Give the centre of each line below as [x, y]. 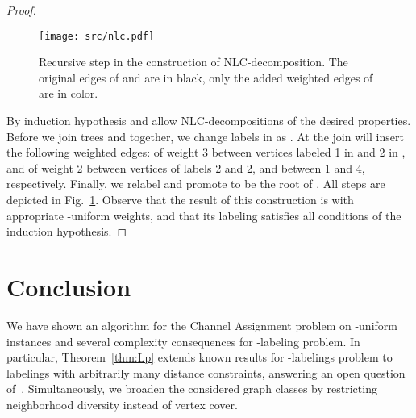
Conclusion [69, 286]
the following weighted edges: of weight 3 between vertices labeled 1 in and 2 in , [206, 152]
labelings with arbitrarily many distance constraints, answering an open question [206, 372]
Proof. [21, 10]
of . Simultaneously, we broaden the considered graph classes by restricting [192, 389]
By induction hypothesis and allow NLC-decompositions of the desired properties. [209, 121]
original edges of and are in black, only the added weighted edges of [206, 77]
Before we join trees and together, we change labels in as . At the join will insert [205, 136]
